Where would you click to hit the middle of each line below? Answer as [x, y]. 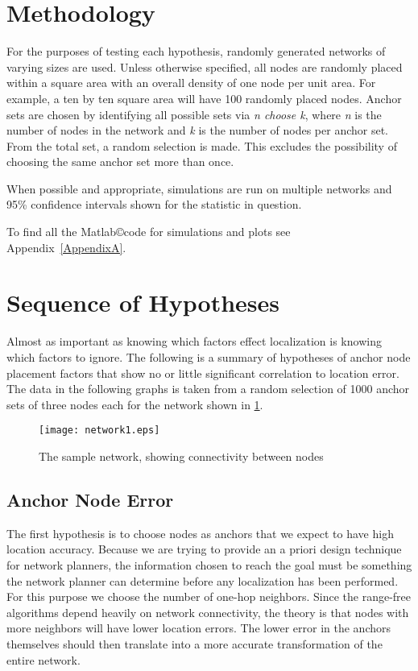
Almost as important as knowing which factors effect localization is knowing [194, 341]
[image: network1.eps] [99, 431]
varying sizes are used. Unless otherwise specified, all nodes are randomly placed [205, 66]
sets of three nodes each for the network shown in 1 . [135, 404]
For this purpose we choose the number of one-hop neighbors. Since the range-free [209, 596]
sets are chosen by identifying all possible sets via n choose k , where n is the [194, 114]
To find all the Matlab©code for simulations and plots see [149, 232]
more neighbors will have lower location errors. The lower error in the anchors [199, 628]
